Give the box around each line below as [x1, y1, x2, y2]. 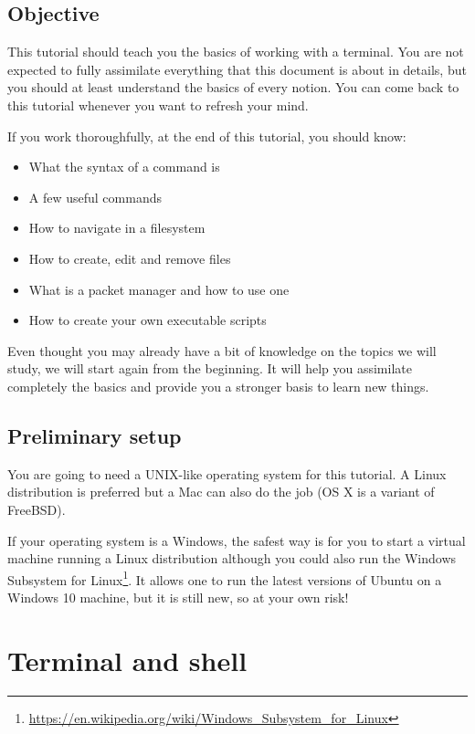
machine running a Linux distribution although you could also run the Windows [7, 549, 457, 568]
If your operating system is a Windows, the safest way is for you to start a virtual [7, 530, 466, 550]
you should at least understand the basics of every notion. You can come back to [7, 78, 459, 97]
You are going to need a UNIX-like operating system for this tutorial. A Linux [7, 464, 447, 483]
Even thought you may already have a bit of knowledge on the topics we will [7, 341, 437, 360]
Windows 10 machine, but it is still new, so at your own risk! [7, 587, 349, 606]
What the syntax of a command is [28, 157, 220, 176]
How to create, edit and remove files [28, 248, 231, 267]
